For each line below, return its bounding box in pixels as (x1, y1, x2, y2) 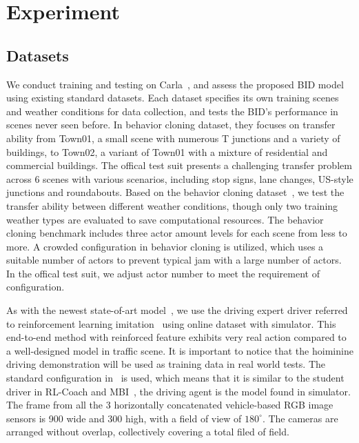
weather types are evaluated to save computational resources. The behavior (6, 212, 324, 226)
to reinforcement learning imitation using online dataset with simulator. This (6, 316, 336, 331)
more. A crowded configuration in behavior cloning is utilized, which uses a (6, 239, 324, 253)
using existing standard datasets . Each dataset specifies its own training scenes (6, 90, 339, 105)
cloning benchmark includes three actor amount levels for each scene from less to (6, 226, 347, 240)
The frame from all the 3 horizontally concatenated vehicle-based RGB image (6, 397, 334, 412)
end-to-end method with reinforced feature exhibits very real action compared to (6, 330, 347, 344)
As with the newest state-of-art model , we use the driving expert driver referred (6, 303, 348, 317)
